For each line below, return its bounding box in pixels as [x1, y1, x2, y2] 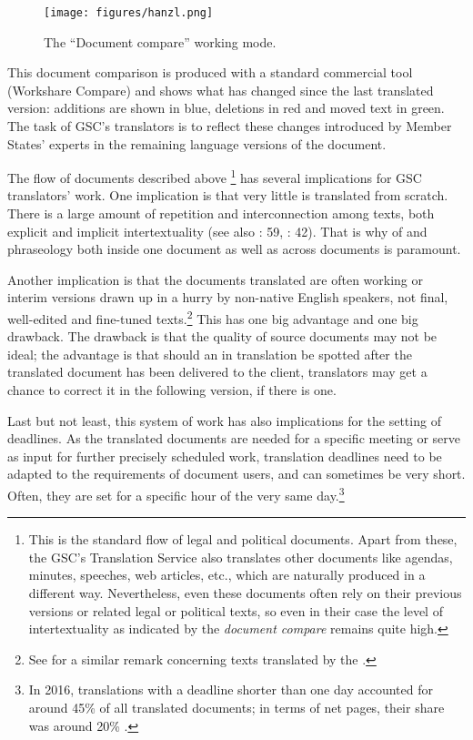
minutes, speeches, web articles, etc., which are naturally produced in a [28, 565, 426, 584]
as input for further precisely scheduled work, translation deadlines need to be [7, 446, 442, 465]
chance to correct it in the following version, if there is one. [7, 380, 337, 400]
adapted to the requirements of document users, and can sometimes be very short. [7, 464, 466, 483]
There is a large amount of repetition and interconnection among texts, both [7, 204, 435, 223]
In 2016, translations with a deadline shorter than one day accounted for [28, 680, 433, 699]
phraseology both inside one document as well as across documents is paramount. [7, 239, 461, 258]
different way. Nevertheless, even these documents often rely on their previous [28, 583, 462, 603]
